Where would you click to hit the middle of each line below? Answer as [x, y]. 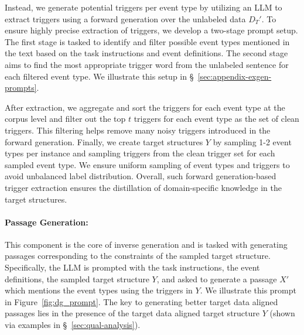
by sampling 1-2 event [252, 141]
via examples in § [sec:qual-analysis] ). [73, 325]
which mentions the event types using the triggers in [99, 290]
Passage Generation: [47, 222]
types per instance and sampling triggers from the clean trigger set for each [140, 153]
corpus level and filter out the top [65, 119]
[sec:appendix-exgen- [235, 76]
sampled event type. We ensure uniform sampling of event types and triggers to [147, 164]
